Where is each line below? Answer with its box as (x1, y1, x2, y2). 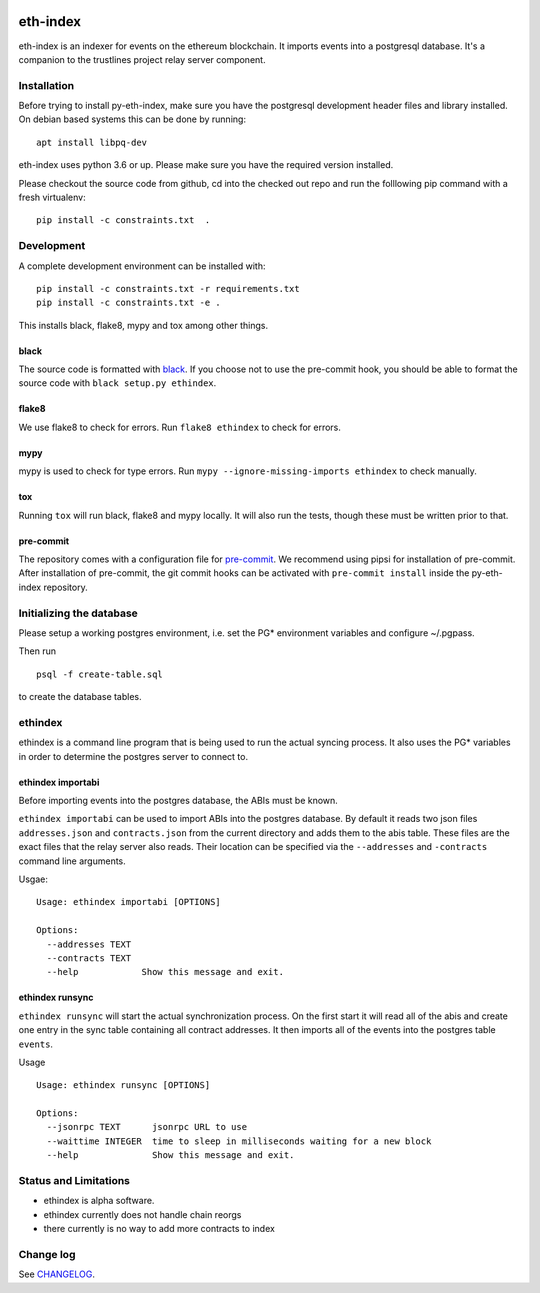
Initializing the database (18, 606, 139, 620)
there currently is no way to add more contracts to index (43, 1223, 275, 1235)
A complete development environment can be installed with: (18, 260, 266, 272)
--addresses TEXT (46, 938, 132, 950)
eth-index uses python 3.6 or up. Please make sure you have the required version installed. (18, 159, 394, 171)
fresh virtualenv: (18, 191, 86, 203)
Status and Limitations (18, 1174, 130, 1188)
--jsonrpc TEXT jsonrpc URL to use (46, 1121, 248, 1133)
